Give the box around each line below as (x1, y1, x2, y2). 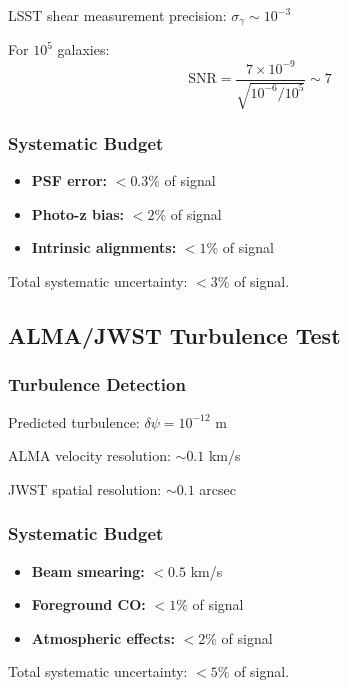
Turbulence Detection (8, 372, 186, 397)
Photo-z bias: (31, 203, 125, 224)
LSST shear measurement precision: (8, 5, 227, 25)
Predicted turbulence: (8, 411, 140, 432)
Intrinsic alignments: (31, 237, 177, 258)
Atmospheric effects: (31, 627, 175, 648)
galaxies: (57, 39, 110, 60)
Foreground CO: (31, 594, 146, 615)
